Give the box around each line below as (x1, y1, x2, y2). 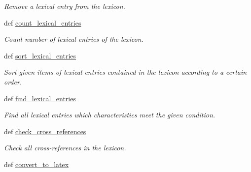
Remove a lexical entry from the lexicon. (4, 1, 125, 11)
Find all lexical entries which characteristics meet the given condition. (4, 110, 215, 120)
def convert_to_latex (4, 159, 69, 169)
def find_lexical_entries (4, 93, 76, 103)
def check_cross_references (4, 126, 86, 136)
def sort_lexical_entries (4, 50, 76, 60)
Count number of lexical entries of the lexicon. (4, 34, 143, 44)
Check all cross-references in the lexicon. (4, 143, 126, 153)
